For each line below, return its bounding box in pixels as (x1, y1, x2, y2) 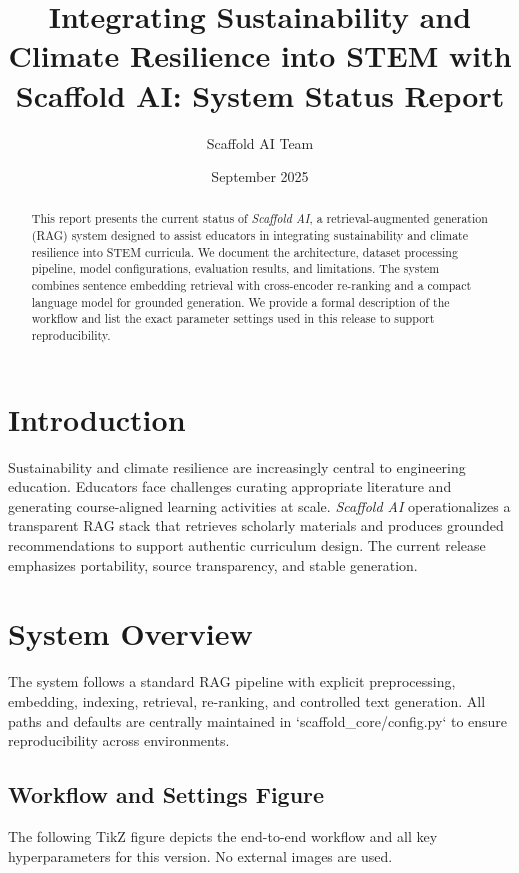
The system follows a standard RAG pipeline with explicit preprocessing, (8, 671, 456, 692)
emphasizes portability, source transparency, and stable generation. (8, 554, 418, 575)
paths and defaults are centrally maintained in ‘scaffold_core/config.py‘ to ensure (8, 710, 508, 731)
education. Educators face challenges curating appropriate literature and (8, 476, 452, 497)
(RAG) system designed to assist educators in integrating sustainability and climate (31, 227, 469, 244)
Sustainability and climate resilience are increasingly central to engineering (8, 456, 466, 477)
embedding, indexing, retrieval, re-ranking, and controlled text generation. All (8, 690, 486, 711)
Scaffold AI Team (206, 132, 314, 153)
